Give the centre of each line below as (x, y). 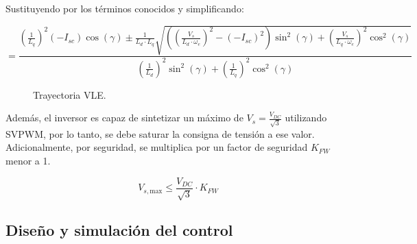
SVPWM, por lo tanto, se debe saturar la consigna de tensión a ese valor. (160, 133)
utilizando (306, 118)
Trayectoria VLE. (70, 94)
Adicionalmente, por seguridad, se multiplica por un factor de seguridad (157, 147)
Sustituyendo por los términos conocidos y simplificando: (125, 8)
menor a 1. (28, 160)
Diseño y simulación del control (119, 230)
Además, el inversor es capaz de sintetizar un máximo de (124, 118)
